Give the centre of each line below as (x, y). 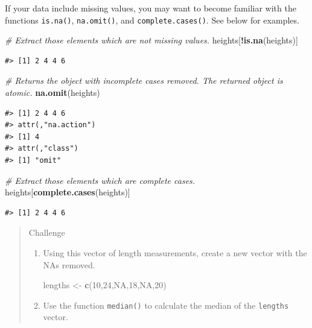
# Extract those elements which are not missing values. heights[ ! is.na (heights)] (151, 40)
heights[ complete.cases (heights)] (68, 192)
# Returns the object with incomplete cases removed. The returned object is (144, 80)
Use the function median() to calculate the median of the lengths (166, 305)
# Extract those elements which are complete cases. (100, 180)
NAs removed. (69, 264)
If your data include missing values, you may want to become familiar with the (151, 8)
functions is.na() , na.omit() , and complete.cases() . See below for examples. (152, 20)
